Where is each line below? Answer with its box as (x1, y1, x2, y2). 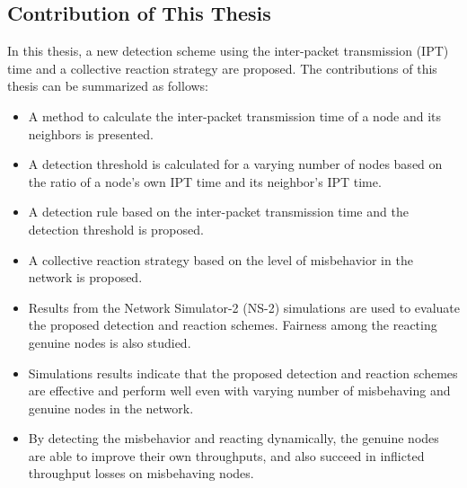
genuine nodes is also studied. (28, 333, 191, 351)
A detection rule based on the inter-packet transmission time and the (28, 202, 409, 221)
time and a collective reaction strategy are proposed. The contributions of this (7, 58, 437, 77)
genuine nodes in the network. (28, 398, 194, 417)
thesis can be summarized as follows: (7, 76, 208, 95)
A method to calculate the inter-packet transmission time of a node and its (28, 106, 442, 125)
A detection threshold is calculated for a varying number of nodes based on (28, 155, 443, 173)
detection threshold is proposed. (28, 219, 204, 238)
